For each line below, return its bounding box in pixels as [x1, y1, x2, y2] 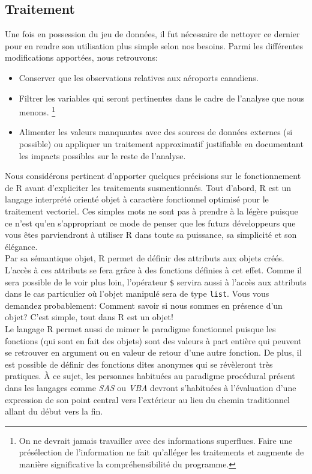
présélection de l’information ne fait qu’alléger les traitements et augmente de [19, 446, 304, 458]
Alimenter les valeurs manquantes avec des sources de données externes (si [19, 126, 293, 138]
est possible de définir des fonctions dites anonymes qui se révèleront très [5, 357, 273, 370]
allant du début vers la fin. [5, 405, 103, 418]
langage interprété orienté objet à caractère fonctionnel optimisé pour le [5, 193, 269, 205]
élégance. [5, 240, 38, 252]
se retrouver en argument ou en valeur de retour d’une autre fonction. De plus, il [5, 346, 302, 359]
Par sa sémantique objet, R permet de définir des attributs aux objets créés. [5, 252, 284, 264]
